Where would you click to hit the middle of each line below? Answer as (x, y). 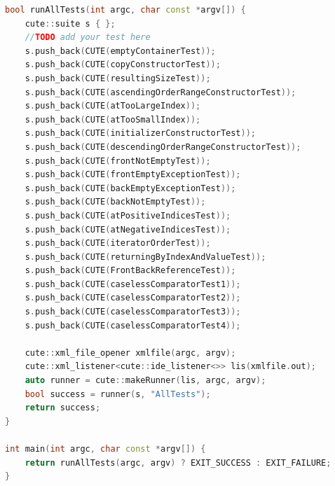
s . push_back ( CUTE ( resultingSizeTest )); (118, 78)
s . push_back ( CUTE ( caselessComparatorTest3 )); (133, 312)
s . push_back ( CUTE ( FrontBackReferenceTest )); (130, 271)
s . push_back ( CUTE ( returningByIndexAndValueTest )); (145, 257)
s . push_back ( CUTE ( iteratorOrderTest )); (118, 243)
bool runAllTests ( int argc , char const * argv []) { (125, 10)
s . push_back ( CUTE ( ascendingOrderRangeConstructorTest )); (160, 92)
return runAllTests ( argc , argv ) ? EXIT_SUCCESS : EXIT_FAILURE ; (178, 463)
